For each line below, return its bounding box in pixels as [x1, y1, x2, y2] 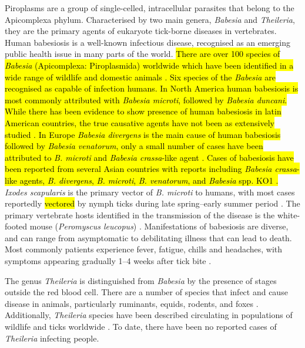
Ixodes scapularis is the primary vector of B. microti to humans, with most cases [5, 185, 295, 198]
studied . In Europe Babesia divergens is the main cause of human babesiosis [5, 128, 281, 140]
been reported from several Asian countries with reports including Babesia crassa [5, 163, 297, 175]
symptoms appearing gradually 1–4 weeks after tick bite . [5, 255, 212, 267]
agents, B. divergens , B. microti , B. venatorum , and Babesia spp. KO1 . [19, 174, 279, 186]
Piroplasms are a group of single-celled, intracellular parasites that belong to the [5, 2, 294, 13]
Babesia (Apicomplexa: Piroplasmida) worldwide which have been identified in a [5, 59, 294, 71]
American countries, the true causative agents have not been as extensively [5, 116, 274, 129]
